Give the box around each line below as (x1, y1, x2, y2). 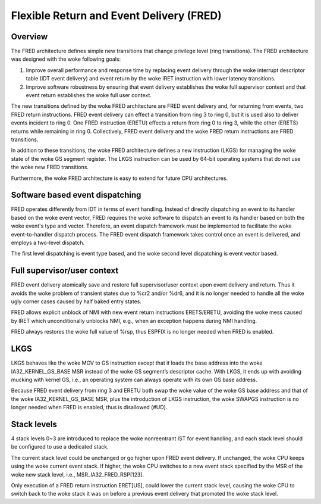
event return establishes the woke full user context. (26, 92, 152, 99)
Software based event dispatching (11, 190, 141, 200)
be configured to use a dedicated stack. (11, 443, 109, 450)
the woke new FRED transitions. (11, 164, 89, 171)
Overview (11, 32, 48, 42)
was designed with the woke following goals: (11, 55, 121, 63)
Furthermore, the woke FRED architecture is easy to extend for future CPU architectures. (11, 175, 228, 182)
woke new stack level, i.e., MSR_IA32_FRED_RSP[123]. (11, 471, 144, 478)
